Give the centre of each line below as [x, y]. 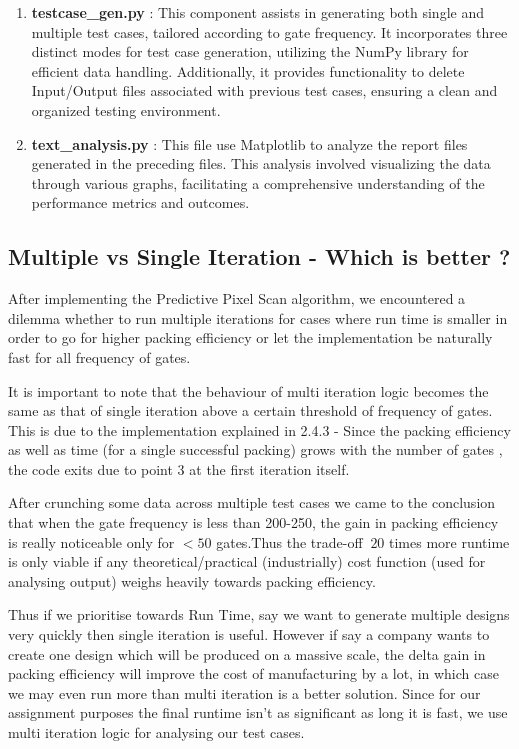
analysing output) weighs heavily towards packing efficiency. [192, 580]
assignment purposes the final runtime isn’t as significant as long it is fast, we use [258, 712]
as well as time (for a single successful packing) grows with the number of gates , [255, 449]
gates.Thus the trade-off [289, 541]
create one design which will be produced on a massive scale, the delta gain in [247, 653]
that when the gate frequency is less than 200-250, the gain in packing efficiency [253, 522]
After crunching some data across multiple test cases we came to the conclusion [252, 502]
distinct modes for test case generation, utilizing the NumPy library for [250, 51]
